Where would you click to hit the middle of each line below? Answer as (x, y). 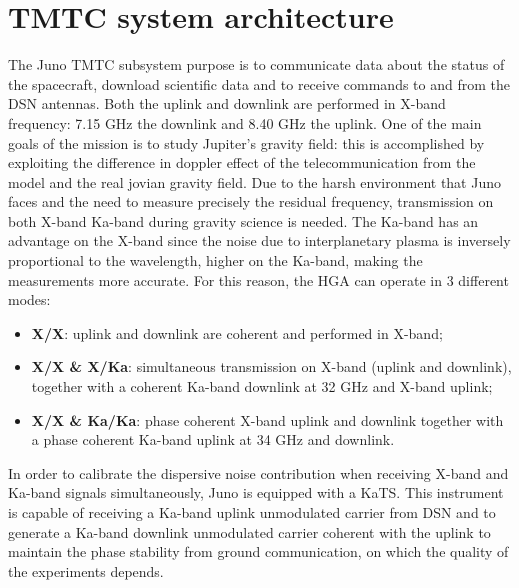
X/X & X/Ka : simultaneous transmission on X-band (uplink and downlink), (271, 366)
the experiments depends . (86, 570)
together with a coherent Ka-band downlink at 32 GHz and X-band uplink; (262, 386)
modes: (29, 299)
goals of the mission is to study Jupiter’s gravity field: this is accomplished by (246, 142)
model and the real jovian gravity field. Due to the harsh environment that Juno (254, 181)
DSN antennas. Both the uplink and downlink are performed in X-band (227, 103)
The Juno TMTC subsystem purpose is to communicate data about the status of (256, 64)
